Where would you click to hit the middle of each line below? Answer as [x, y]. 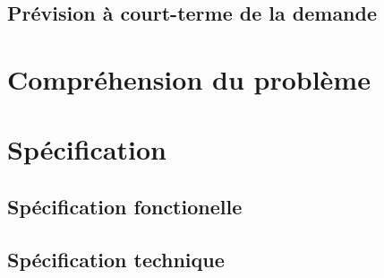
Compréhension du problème [189, 78]
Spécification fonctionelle [125, 206]
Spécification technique [116, 259]
